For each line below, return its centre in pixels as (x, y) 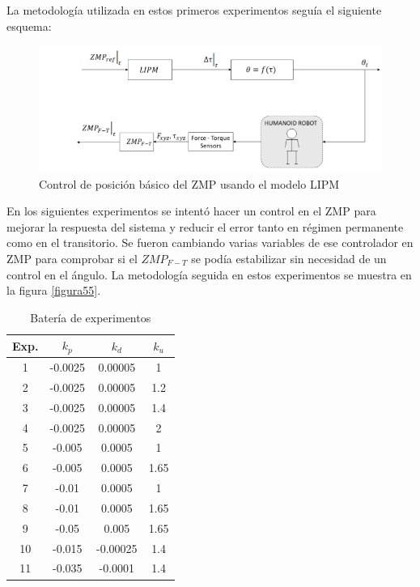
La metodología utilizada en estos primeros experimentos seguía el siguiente (194, 10)
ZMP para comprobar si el (72, 258)
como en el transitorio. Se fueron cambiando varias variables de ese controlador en (210, 242)
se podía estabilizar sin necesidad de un (289, 258)
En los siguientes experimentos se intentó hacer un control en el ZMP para (191, 211)
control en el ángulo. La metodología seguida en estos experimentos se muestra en (209, 274)
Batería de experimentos (91, 317)
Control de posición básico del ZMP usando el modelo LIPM (189, 183)
